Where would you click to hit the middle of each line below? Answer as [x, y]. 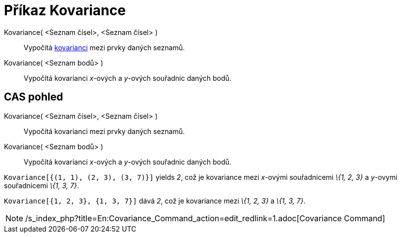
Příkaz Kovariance [65, 10]
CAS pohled [34, 97]
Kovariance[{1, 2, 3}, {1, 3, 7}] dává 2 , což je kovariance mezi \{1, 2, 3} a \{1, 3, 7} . [155, 201]
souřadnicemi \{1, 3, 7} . [42, 185]
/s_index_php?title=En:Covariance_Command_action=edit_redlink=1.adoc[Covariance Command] [205, 218]
